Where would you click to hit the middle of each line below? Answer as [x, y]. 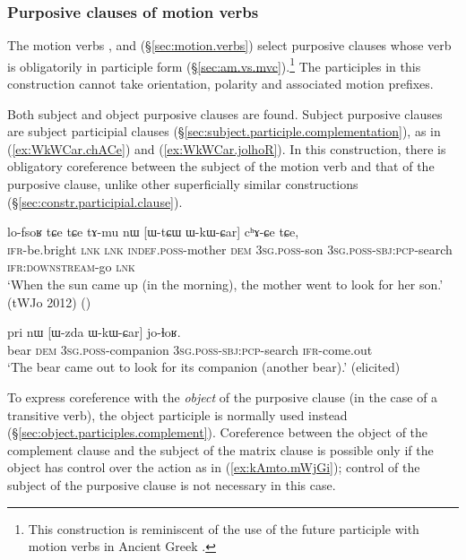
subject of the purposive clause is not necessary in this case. [172, 484]
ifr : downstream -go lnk [71, 267]
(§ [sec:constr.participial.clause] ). [95, 201]
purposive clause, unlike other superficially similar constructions [183, 184]
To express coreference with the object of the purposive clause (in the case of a [223, 396]
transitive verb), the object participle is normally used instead [177, 414]
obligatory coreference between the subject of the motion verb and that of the [221, 166]
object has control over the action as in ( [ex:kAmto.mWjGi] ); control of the [214, 467]
